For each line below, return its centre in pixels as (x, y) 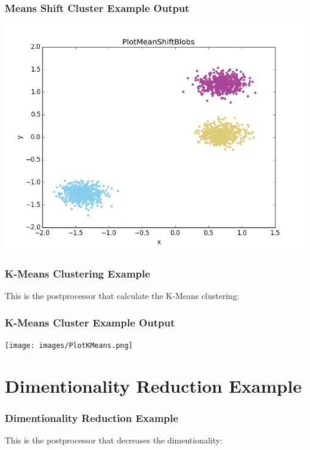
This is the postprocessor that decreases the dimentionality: (114, 440)
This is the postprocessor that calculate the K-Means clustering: (122, 296)
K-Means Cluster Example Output (90, 322)
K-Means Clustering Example (77, 273)
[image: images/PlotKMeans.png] (69, 345)
